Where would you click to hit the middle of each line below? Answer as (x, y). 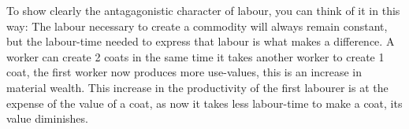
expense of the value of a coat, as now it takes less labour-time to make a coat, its (204, 103)
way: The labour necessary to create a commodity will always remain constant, (197, 26)
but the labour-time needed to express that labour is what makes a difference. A (201, 41)
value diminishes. (47, 118)
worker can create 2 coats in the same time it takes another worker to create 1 (195, 56)
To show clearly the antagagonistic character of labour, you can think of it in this (203, 10)
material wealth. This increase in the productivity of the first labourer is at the (197, 87)
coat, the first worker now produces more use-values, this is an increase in (184, 72)
